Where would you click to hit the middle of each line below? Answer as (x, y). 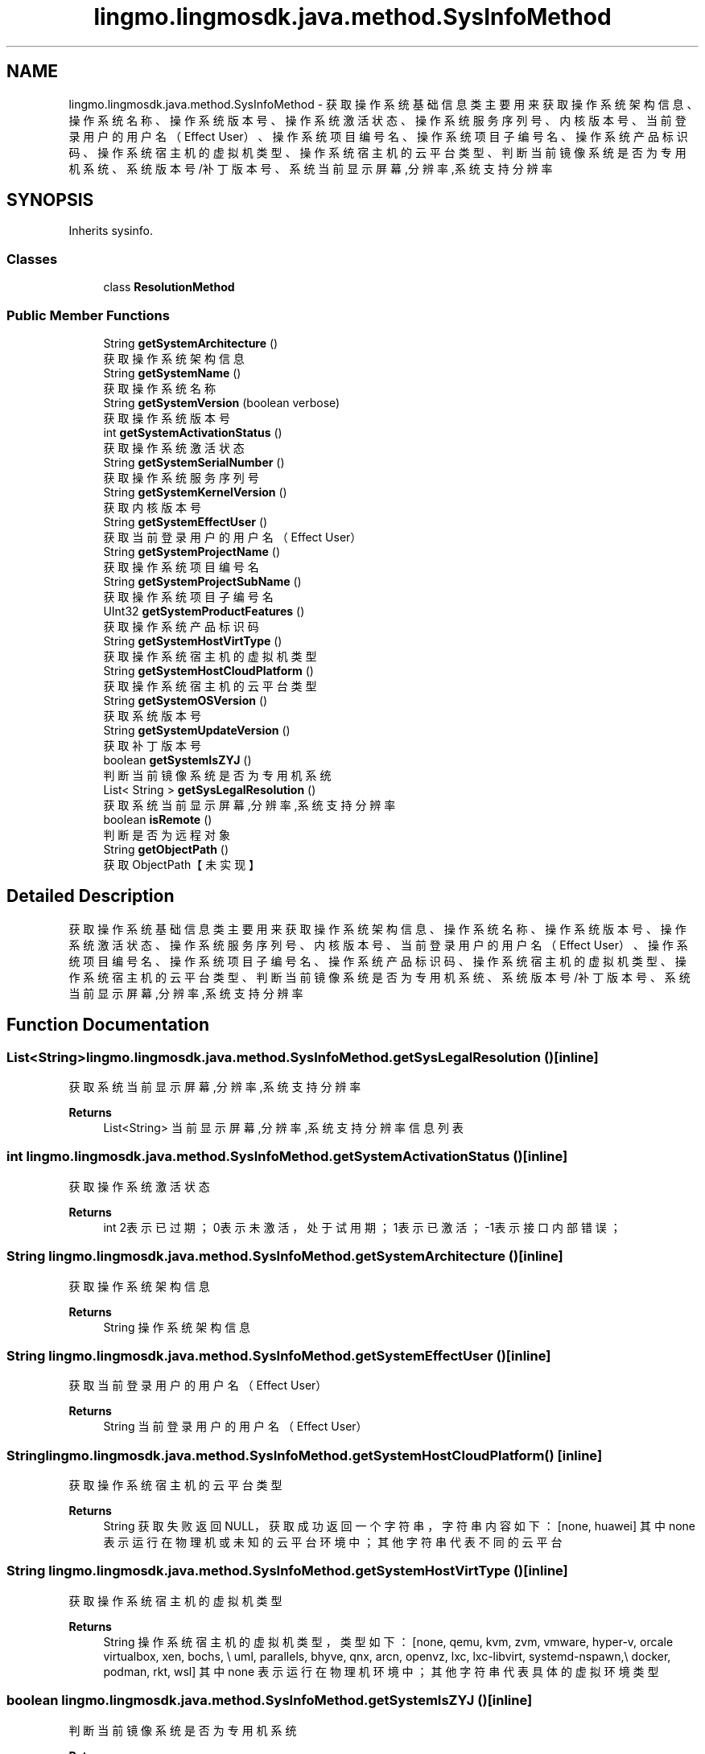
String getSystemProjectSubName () (202, 581)
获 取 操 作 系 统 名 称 (159, 388)
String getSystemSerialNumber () (194, 462)
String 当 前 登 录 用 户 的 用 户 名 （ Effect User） (235, 1427)
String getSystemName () (172, 373)
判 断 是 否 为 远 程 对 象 (167, 834)
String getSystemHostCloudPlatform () (208, 670)
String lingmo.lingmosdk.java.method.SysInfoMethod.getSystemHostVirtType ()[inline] (287, 1571)
